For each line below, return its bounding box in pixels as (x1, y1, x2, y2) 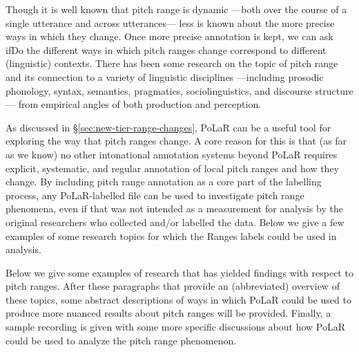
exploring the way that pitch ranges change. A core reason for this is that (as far (6, 133, 347, 148)
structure (315, 83, 353, 98)
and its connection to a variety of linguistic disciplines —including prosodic (6, 69, 324, 84)
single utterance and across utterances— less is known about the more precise (6, 15, 335, 30)
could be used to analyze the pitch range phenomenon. (6, 333, 237, 347)
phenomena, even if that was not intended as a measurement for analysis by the (6, 201, 343, 216)
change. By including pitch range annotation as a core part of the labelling (6, 174, 322, 189)
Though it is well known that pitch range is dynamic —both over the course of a (6, 2, 347, 16)
